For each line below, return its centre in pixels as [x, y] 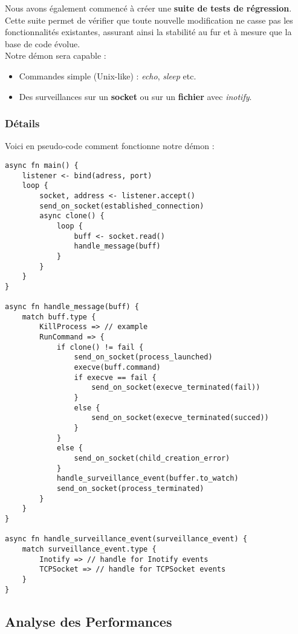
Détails [22, 123]
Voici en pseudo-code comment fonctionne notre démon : [110, 146]
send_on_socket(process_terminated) [130, 488]
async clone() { [72, 216]
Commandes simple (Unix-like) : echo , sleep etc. [108, 75]
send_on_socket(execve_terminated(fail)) [176, 388]
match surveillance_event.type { [89, 549]
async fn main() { [42, 165]
